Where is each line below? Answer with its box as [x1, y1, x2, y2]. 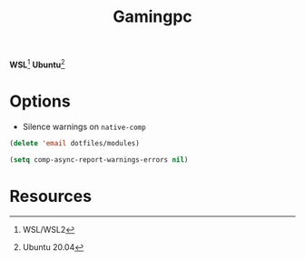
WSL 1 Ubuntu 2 [9, 57, 65, 70]
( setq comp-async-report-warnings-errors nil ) [9, 155, 189, 165]
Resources [9, 186, 93, 206]
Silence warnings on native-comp [22, 121, 147, 132]
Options [9, 91, 71, 112]
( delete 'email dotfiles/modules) [9, 138, 141, 147]
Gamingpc [113, 6, 192, 27]
